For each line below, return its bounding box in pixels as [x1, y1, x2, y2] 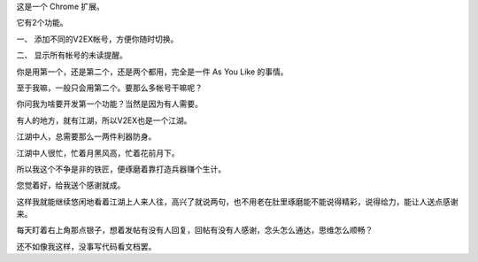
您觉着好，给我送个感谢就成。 [16, 180, 126, 190]
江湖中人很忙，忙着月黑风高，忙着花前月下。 [16, 147, 180, 158]
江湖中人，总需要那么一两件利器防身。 [16, 131, 157, 142]
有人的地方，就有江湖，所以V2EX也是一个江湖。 [16, 115, 192, 126]
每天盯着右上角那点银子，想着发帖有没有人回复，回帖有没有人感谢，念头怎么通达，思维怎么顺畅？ [16, 225, 374, 235]
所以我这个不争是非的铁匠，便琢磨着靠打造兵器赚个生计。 [16, 164, 226, 174]
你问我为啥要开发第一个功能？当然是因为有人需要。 [16, 98, 203, 110]
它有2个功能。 [16, 18, 68, 28]
